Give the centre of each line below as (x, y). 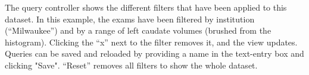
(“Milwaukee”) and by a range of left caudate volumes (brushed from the (138, 30)
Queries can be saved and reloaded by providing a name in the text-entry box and (154, 53)
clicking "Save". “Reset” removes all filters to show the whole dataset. (131, 65)
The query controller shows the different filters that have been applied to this (146, 7)
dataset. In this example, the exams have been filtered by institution (130, 19)
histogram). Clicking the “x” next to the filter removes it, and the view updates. (151, 42)
